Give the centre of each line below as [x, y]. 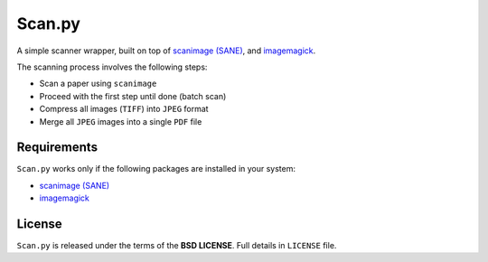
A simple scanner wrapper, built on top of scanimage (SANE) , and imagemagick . [166, 51]
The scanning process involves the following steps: [112, 67]
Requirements [57, 148]
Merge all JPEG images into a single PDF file [121, 121]
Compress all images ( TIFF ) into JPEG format [124, 109]
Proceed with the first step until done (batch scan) [133, 96]
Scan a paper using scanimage [98, 84]
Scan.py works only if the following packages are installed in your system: [156, 169]
